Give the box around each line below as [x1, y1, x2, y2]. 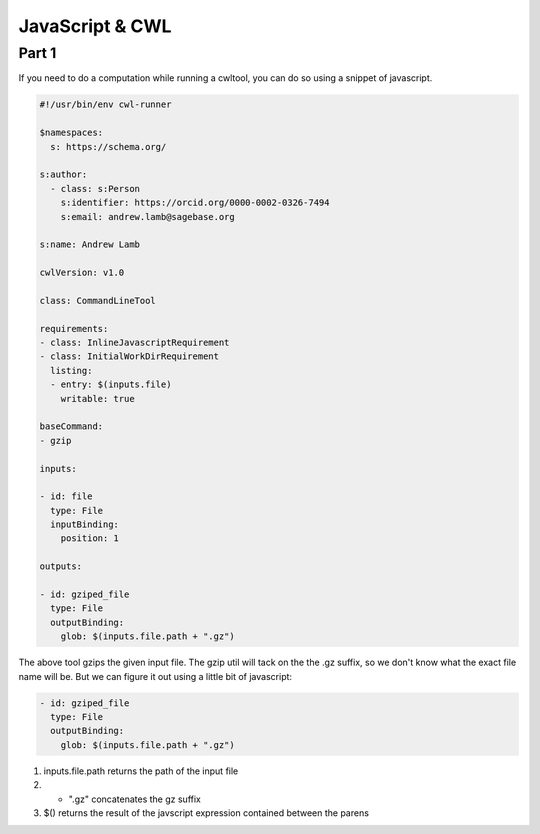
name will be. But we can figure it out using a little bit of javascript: [18, 670, 293, 682]
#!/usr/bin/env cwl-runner [39, 99, 172, 110]
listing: [50, 365, 93, 376]
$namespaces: [39, 127, 104, 139]
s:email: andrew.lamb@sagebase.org [60, 211, 235, 222]
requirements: [39, 323, 109, 334]
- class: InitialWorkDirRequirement [39, 351, 220, 362]
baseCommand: [39, 421, 104, 432]
